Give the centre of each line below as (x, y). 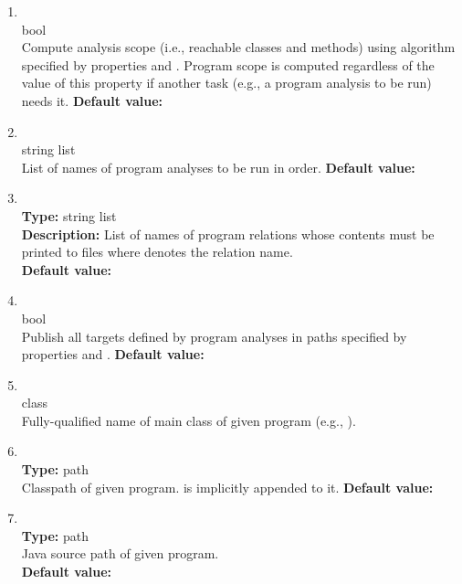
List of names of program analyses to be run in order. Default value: (218, 167)
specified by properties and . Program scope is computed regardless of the (228, 64)
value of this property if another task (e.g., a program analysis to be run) (226, 83)
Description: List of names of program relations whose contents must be (228, 234)
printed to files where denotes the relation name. (157, 252)
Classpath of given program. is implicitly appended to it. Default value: (227, 487)
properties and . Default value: (113, 354)
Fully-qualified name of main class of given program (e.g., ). (189, 420)
